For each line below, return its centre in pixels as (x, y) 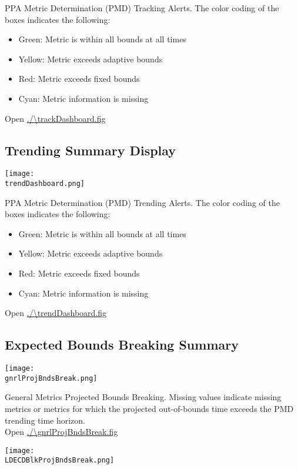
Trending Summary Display (91, 150)
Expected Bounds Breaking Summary (122, 345)
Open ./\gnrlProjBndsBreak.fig (61, 432)
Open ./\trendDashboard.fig (56, 313)
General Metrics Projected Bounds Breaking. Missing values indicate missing (143, 397)
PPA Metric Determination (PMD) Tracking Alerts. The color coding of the (142, 8)
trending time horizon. (45, 420)
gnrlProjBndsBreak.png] (51, 378)
